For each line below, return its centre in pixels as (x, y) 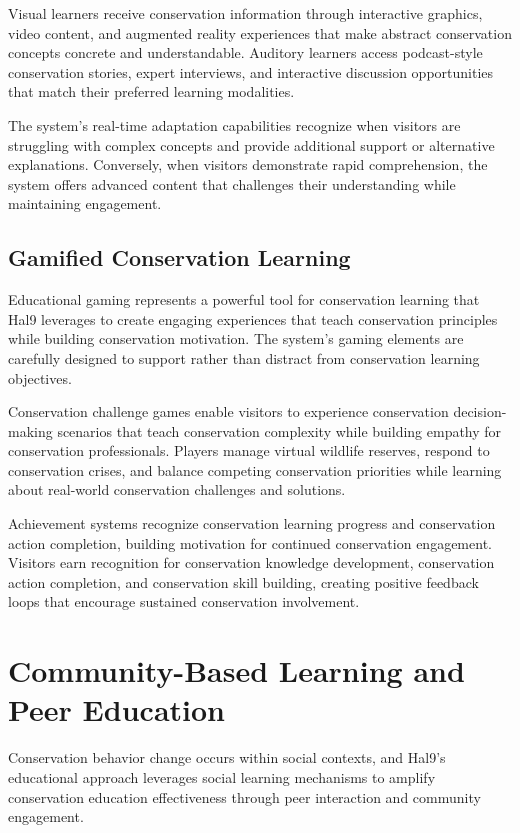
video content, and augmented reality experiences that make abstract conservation (260, 32)
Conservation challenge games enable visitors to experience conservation (228, 411)
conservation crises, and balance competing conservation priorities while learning (255, 469)
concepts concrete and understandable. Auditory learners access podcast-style (245, 52)
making (30, 430)
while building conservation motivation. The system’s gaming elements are (236, 338)
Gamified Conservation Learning (179, 257)
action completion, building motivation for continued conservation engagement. (250, 542)
